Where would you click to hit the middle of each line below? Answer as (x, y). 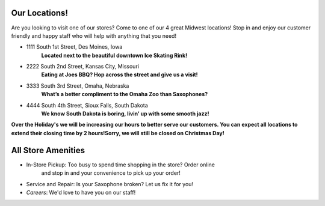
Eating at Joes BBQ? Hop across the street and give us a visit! (119, 74)
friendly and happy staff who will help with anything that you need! (94, 35)
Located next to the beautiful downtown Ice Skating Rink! (114, 55)
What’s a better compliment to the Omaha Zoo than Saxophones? (125, 94)
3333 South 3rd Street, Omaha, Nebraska (78, 86)
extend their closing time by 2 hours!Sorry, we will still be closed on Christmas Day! (118, 133)
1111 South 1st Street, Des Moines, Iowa (74, 47)
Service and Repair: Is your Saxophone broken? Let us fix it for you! (110, 184)
